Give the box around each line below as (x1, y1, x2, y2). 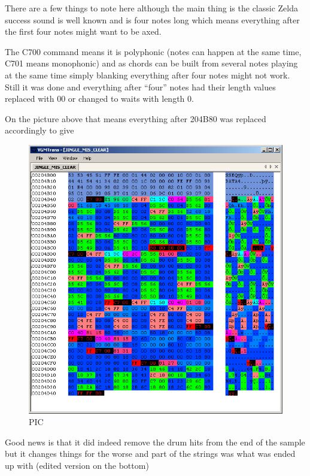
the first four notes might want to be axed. (5, 25, 162, 38)
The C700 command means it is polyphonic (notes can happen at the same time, (5, 45, 302, 57)
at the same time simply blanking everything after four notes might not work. (5, 68, 290, 81)
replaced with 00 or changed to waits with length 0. (5, 92, 194, 105)
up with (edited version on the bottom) (5, 459, 149, 471)
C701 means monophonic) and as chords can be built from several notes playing (5, 57, 298, 69)
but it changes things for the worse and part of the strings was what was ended (5, 447, 296, 460)
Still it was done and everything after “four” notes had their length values (5, 80, 276, 93)
